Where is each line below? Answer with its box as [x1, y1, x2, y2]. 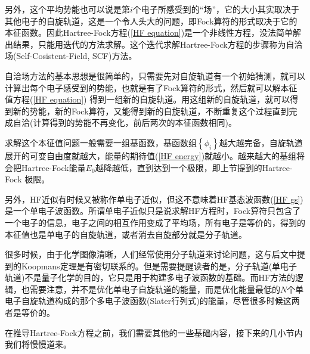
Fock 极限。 [5, 173, 50, 185]
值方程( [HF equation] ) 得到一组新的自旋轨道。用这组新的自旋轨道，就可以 [5, 93, 290, 105]
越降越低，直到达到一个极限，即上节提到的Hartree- [95, 161, 293, 173]
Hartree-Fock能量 [21, 161, 86, 173]
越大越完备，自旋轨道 [219, 136, 303, 148]
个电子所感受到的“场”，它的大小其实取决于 [132, 3, 300, 15]
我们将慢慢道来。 [5, 338, 72, 350]
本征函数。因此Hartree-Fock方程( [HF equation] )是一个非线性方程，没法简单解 [5, 26, 302, 39]
